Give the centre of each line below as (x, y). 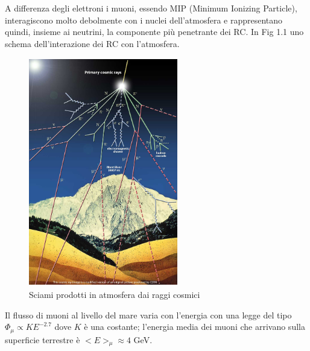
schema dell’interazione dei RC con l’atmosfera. (92, 43)
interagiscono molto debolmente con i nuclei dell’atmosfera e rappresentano (144, 20)
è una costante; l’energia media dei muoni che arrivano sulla (195, 327)
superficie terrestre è (43, 339)
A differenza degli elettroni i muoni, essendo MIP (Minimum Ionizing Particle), (151, 8)
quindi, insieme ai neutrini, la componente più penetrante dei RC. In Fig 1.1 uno (154, 32)
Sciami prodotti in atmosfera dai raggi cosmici (115, 294)
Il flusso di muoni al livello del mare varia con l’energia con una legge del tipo (148, 315)
